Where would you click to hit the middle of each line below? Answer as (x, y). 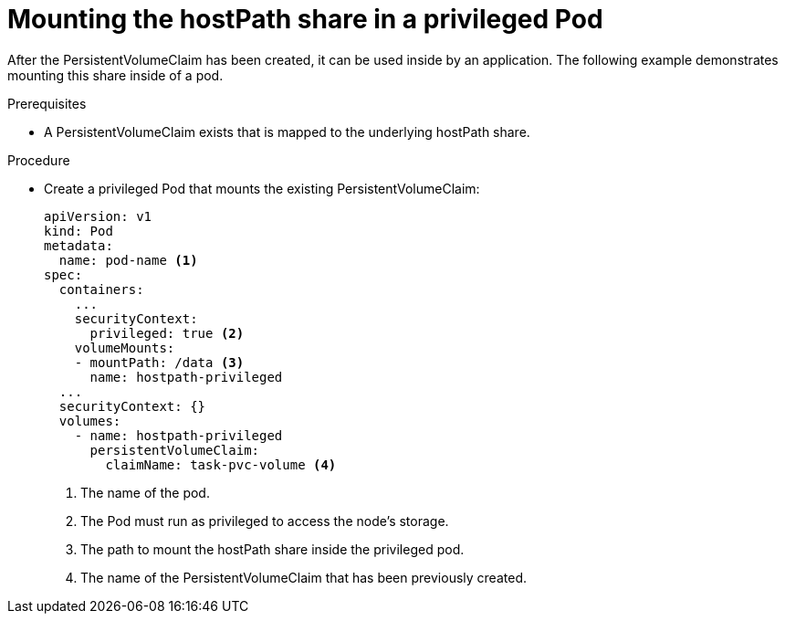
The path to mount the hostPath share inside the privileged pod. (272, 549)
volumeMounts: (125, 347)
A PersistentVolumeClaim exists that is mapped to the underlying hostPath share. (287, 132)
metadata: (78, 245)
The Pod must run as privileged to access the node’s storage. (265, 521)
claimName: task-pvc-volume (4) (221, 464)
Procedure (39, 160)
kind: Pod (78, 231)
